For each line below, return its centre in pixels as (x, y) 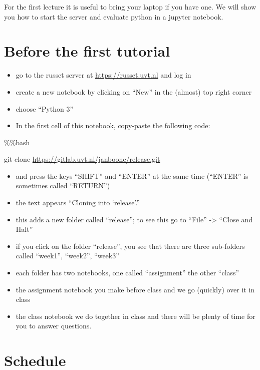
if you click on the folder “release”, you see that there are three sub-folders (130, 246)
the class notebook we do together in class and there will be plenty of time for (136, 316)
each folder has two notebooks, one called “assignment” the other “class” (127, 273)
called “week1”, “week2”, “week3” (67, 256)
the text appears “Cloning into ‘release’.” (78, 203)
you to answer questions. (54, 326)
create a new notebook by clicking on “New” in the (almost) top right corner (134, 91)
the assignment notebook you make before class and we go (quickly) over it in (135, 289)
